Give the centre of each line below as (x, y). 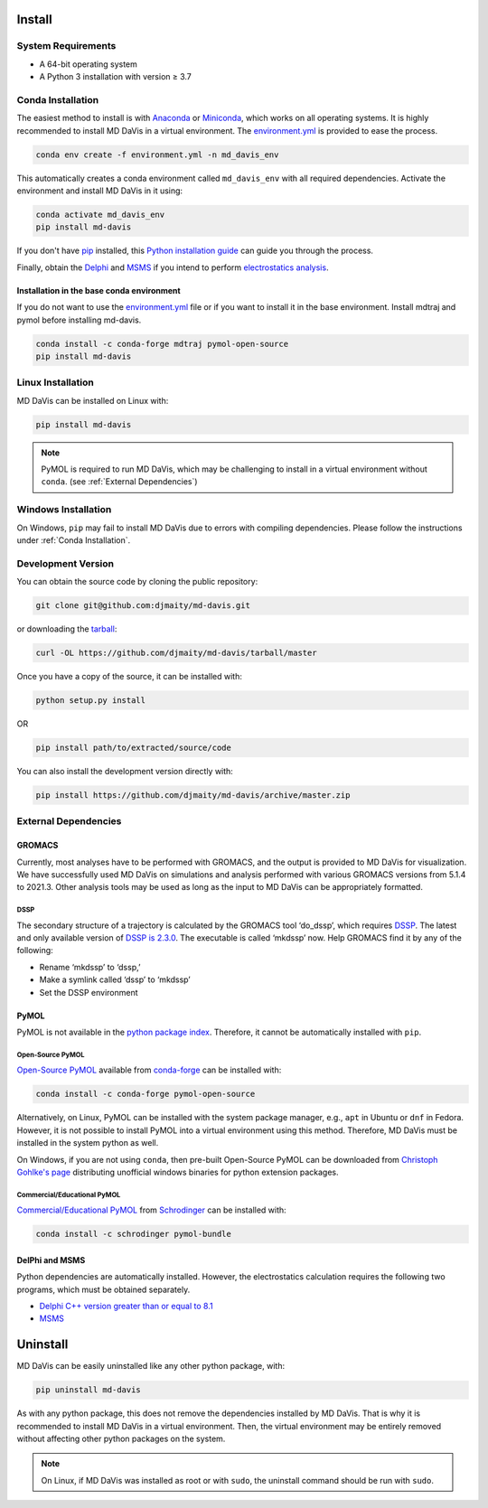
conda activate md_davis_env (100, 215)
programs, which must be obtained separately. (103, 1289)
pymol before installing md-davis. (79, 320)
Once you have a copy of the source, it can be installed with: (130, 677)
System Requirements (66, 46)
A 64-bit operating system (88, 64)
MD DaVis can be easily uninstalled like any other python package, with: (150, 1366)
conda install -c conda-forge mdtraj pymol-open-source (162, 344)
